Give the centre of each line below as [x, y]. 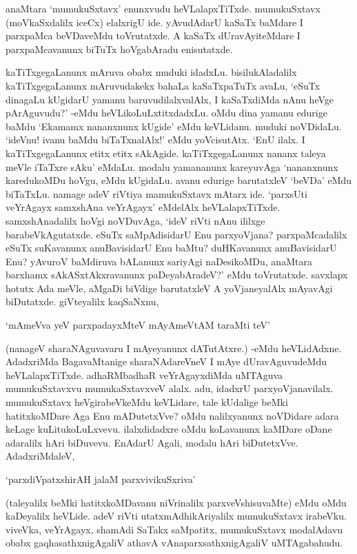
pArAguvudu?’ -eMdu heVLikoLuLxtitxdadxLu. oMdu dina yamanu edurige [166, 113]
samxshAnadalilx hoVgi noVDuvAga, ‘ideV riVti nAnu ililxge [135, 220]
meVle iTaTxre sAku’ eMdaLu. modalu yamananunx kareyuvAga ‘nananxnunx [172, 166]
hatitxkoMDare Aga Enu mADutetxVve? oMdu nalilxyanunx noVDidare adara [172, 415]
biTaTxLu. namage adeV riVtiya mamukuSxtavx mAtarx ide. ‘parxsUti [156, 193]
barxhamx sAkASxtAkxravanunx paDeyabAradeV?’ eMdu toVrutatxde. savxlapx [177, 275]
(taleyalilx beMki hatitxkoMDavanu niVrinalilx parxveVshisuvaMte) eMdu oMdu [176, 502]
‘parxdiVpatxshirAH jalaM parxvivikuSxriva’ [101, 479]
